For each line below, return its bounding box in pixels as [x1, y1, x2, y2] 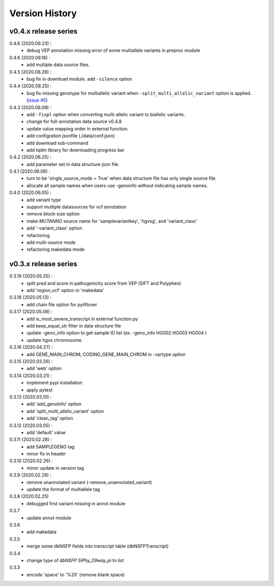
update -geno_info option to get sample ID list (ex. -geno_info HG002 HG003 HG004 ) [26, 330, 207, 336]
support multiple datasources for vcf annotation [26, 204, 126, 210]
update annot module [26, 514, 72, 520]
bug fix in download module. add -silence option [26, 76, 132, 82]
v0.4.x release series [9, 27, 78, 36]
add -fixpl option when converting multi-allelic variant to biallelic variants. [26, 111, 185, 117]
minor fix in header [26, 451, 66, 457]
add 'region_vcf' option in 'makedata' [26, 287, 104, 294]
